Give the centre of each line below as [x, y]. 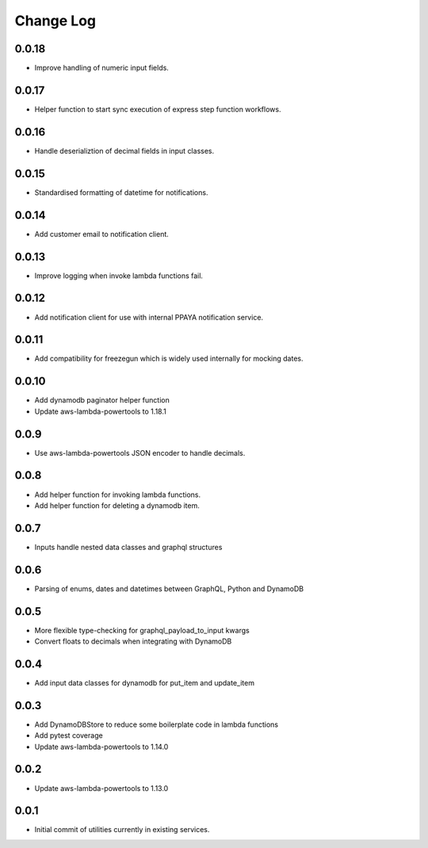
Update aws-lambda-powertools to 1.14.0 [101, 747]
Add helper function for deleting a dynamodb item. [117, 505]
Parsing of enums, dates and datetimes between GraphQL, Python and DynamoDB [169, 588]
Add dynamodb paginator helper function [102, 400]
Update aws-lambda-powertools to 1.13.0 [101, 788]
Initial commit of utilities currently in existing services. [122, 830]
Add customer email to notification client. [102, 234]
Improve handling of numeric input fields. [102, 68]
